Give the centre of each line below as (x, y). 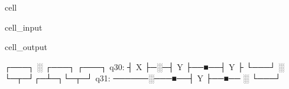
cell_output (26, 47)
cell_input (24, 27)
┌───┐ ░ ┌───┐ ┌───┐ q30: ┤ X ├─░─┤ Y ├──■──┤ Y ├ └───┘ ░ (145, 66)
